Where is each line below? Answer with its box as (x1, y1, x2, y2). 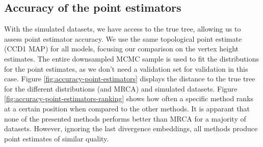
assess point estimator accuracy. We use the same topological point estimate (4, 33, 242, 44)
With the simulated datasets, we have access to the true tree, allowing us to (4, 23, 241, 34)
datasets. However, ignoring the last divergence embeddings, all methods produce (4, 123, 258, 134)
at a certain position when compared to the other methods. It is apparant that (4, 103, 250, 113)
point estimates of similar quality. (4, 133, 109, 143)
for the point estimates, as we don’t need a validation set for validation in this (4, 63, 248, 74)
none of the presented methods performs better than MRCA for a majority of (4, 113, 246, 124)
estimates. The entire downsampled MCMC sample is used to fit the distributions (4, 53, 259, 64)
